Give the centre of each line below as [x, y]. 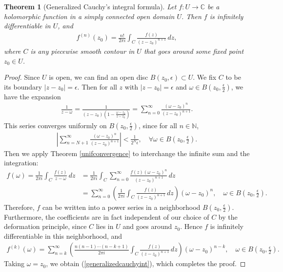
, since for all [158, 125]
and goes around [147, 226]
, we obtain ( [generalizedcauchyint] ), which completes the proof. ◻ [146, 263]
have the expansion [32, 96]
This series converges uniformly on [55, 125]
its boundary [23, 86]
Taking [14, 263]
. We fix [205, 77]
